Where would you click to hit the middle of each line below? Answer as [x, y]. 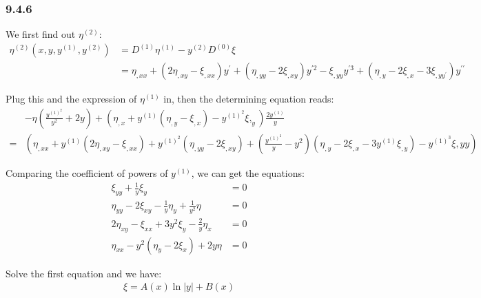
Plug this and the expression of [71, 99]
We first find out [41, 34]
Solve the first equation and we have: [84, 273]
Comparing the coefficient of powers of [87, 172]
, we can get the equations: [248, 172]
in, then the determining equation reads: [249, 99]
